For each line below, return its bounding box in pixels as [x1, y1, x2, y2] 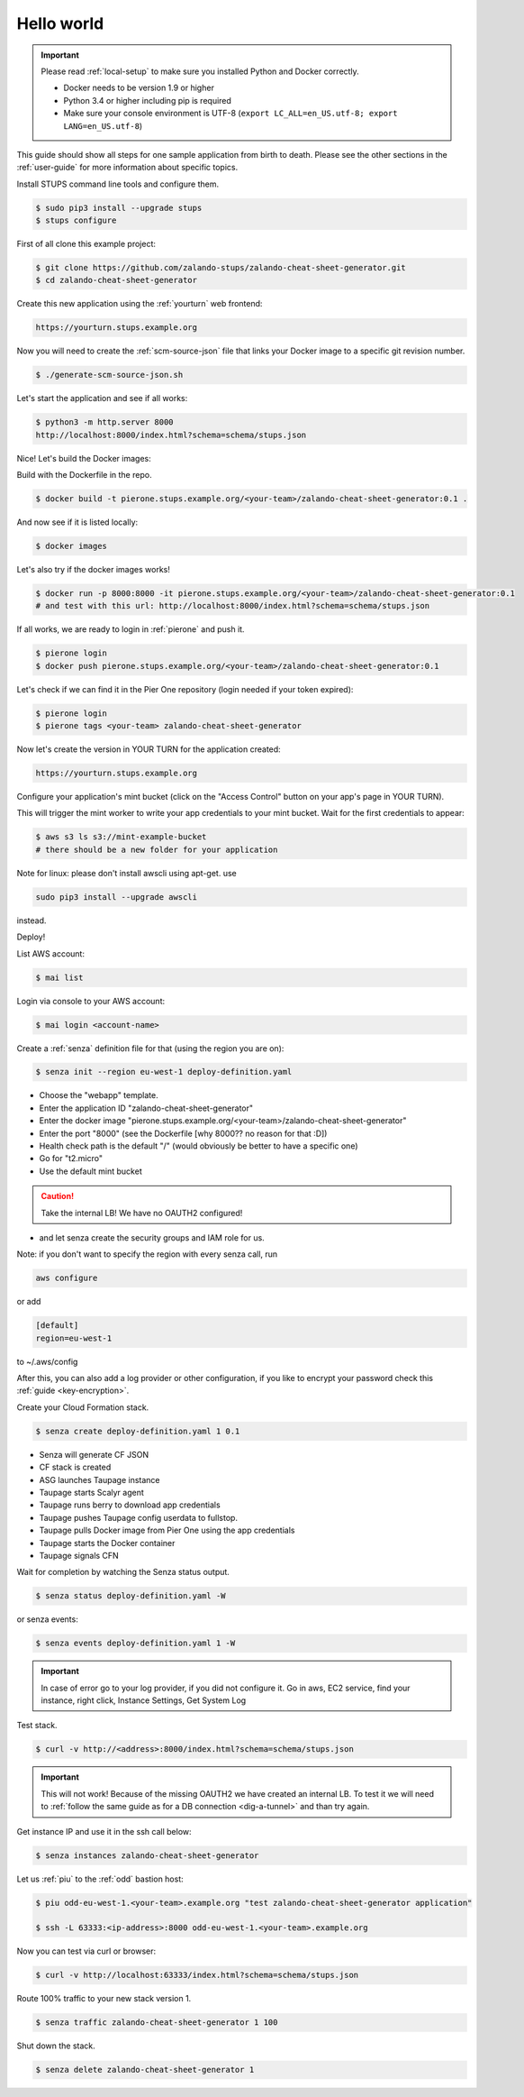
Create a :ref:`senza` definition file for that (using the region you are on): [16, 1042, 285, 1054]
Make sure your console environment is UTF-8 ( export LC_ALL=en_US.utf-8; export [63, 108, 398, 119]
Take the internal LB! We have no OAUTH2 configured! [41, 1207, 243, 1218]
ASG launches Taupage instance [39, 1474, 160, 1485]
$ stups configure [35, 215, 117, 225]
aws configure [35, 1273, 98, 1284]
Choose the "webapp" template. [39, 1090, 158, 1101]
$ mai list [35, 972, 84, 983]
